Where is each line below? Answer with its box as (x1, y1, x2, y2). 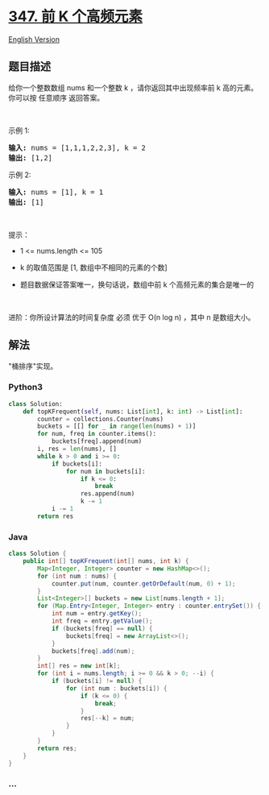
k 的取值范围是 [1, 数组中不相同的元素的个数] (19, 263, 168, 272)
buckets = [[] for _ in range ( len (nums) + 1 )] (37, 422, 197, 431)
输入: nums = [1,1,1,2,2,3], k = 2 (8, 143, 147, 152)
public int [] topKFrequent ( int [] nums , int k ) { (23, 557, 189, 565)
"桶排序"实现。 (8, 361, 58, 371)
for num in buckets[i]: (65, 467, 147, 475)
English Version (8, 34, 60, 44)
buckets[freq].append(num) (51, 437, 143, 445)
